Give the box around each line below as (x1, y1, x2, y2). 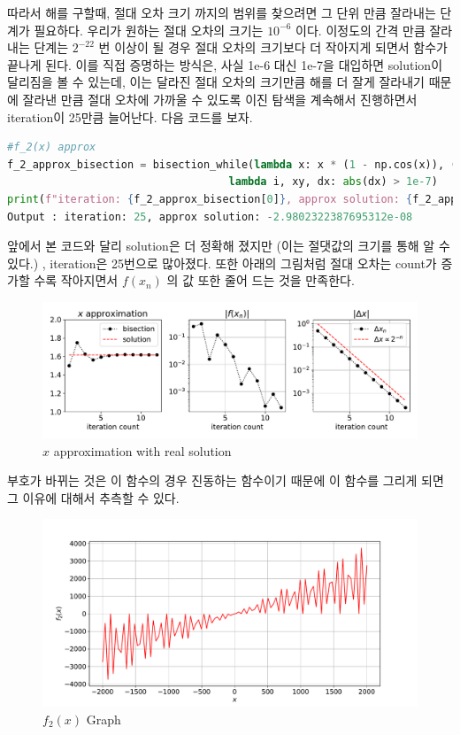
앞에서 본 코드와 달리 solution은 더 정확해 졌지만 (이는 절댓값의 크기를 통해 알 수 (7, 236, 450, 255)
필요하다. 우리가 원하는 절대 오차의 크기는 (34, 20, 264, 39)
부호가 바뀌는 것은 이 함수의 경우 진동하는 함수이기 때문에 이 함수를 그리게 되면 (7, 471, 444, 490)
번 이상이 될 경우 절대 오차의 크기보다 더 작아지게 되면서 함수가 (98, 38, 448, 57)
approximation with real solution (53, 441, 232, 460)
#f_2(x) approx (7, 141, 96, 154)
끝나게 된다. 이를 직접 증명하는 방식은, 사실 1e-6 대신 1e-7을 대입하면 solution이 (7, 55, 443, 73)
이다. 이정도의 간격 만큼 (295, 20, 425, 39)
